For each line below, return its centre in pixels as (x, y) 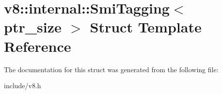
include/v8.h (23, 86)
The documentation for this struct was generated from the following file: (111, 69)
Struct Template (146, 27)
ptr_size (33, 27)
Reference (38, 46)
